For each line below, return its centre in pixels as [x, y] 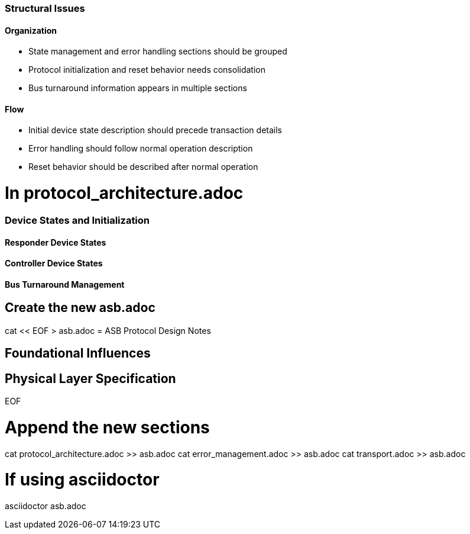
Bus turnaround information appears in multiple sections [138, 88]
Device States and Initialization [77, 220]
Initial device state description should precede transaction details [155, 130]
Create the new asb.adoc [80, 308]
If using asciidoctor [82, 480]
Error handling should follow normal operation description [141, 149]
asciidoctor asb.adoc [46, 506]
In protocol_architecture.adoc [124, 193]
